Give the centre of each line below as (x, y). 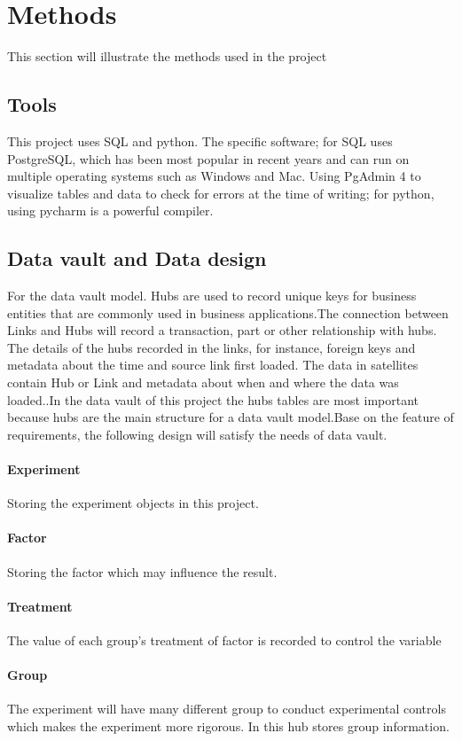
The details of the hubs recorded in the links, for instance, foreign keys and (211, 347)
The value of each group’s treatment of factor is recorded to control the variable (224, 640)
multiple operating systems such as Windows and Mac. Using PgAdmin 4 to (214, 176)
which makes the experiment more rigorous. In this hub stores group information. (228, 726)
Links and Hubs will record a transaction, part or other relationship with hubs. (222, 330)
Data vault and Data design (137, 258)
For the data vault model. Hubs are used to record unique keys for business (212, 296)
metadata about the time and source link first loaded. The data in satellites (213, 365)
